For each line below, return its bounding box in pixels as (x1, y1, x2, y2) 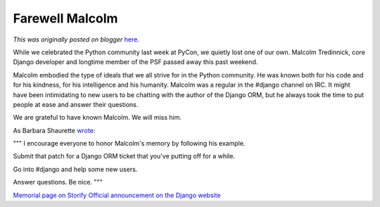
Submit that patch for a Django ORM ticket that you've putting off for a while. (13, 152, 236, 161)
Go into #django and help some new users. (13, 165, 138, 173)
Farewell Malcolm (13, 11, 118, 26)
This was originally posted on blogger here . (13, 35, 140, 44)
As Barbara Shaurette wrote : (13, 126, 96, 134)
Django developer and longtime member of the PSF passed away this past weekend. (13, 58, 258, 66)
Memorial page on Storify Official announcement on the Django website (13, 191, 221, 199)
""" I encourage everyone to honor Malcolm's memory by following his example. (13, 139, 246, 148)
